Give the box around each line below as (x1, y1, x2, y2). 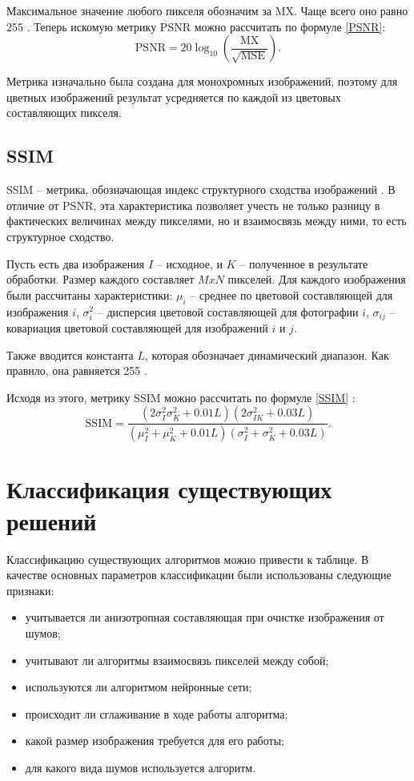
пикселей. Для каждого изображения (227, 271, 406, 288)
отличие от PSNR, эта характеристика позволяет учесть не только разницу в (6, 196, 380, 213)
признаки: (6, 582, 54, 598)
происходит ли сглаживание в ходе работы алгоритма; (25, 705, 288, 722)
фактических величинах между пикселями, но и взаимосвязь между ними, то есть (6, 212, 407, 229)
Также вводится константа (6, 346, 134, 363)
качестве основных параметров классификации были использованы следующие (6, 566, 392, 583)
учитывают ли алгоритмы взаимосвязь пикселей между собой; (25, 651, 329, 668)
